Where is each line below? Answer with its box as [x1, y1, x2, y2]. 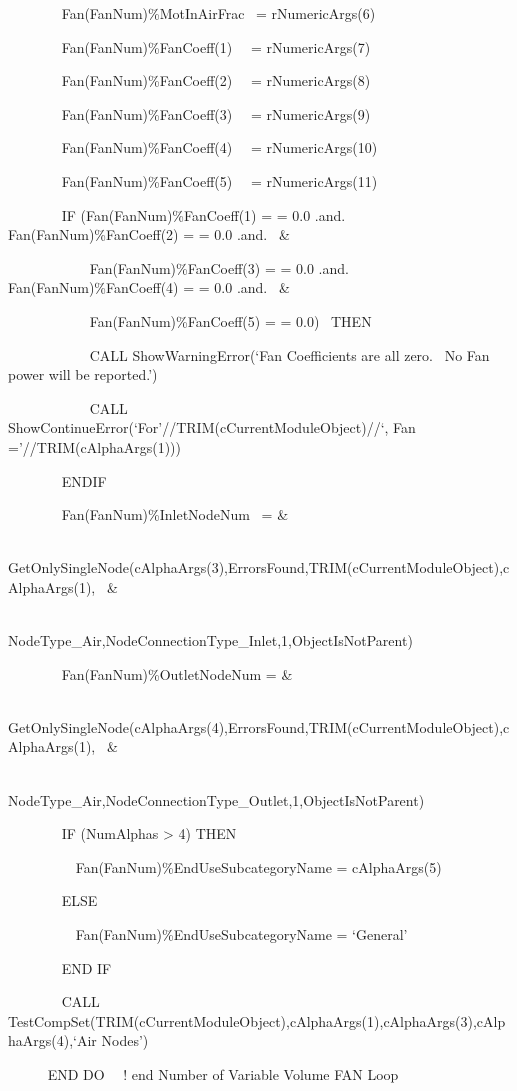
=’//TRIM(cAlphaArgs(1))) [8, 436, 181, 457]
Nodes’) [101, 1030, 149, 1051]
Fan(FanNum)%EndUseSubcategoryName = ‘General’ [75, 924, 408, 944]
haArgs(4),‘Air [8, 1030, 97, 1051]
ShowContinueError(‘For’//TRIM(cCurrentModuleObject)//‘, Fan [8, 417, 416, 438]
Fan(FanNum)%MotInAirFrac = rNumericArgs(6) [61, 3, 376, 23]
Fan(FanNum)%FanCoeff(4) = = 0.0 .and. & [8, 277, 290, 298]
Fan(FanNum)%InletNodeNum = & [61, 504, 289, 525]
